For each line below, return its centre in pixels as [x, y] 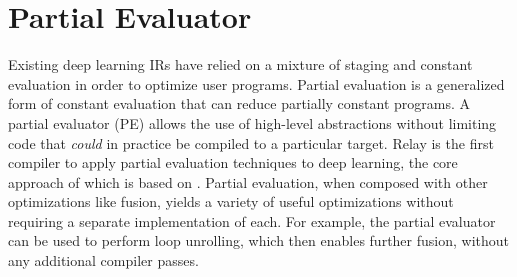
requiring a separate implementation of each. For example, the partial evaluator [252, 220]
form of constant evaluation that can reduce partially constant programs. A [239, 103]
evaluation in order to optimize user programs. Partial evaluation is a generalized [256, 83]
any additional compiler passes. [103, 260]
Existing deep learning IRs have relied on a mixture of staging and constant [240, 64]
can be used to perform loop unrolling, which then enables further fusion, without [259, 240]
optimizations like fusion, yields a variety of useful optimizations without [231, 201]
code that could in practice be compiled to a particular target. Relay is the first [251, 142]
